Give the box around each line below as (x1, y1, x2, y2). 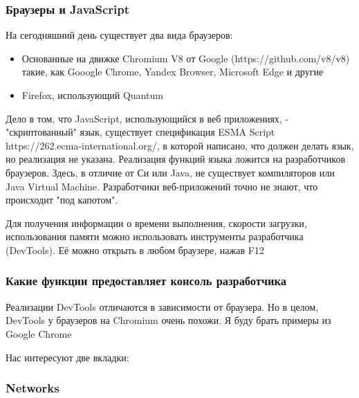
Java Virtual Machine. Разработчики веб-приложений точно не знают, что (6, 179, 318, 193)
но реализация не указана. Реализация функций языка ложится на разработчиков (6, 152, 346, 166)
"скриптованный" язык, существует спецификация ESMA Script (6, 125, 275, 139)
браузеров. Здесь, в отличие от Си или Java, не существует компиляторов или (6, 165, 335, 179)
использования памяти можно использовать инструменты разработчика (6, 229, 304, 244)
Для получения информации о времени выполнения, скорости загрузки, (6, 215, 307, 230)
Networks (6, 379, 59, 397)
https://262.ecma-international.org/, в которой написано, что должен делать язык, (6, 138, 354, 152)
